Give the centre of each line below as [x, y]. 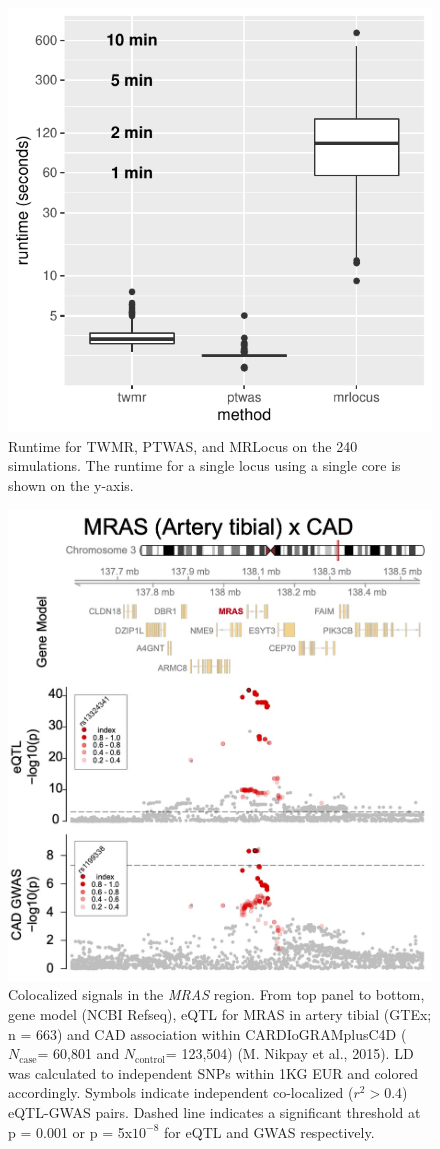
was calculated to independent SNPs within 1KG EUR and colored [213, 1072]
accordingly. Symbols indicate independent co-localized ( [181, 1092]
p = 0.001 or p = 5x [70, 1131]
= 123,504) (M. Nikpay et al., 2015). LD [289, 1053]
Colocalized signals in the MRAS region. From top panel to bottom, [216, 994]
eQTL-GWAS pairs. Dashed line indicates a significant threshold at [214, 1111]
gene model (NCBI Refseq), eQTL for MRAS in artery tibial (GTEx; [220, 1013]
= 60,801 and [78, 1053]
